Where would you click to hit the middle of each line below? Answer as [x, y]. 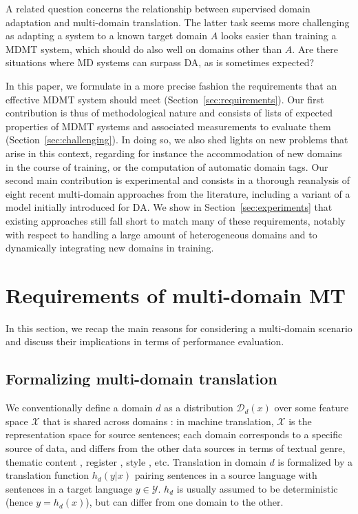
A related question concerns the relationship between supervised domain [158, 8]
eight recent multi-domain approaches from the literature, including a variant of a [178, 193]
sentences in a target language [69, 488]
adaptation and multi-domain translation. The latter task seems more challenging [178, 22]
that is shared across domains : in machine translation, [158, 421]
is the [300, 421]
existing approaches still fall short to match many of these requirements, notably [176, 220]
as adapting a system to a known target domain [107, 35]
